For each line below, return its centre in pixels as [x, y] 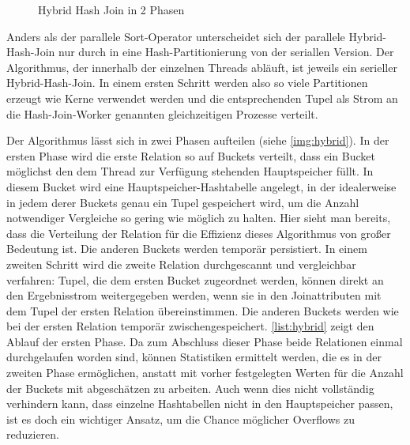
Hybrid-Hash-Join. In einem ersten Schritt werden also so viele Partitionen [187, 83]
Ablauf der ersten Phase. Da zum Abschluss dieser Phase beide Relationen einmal [205, 341]
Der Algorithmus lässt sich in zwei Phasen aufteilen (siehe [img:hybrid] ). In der [198, 140]
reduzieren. [33, 434]
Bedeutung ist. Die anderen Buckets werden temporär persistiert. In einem [187, 249]
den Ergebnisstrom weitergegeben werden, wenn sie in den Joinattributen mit [194, 295]
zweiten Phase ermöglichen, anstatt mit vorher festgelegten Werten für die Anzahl [205, 373]
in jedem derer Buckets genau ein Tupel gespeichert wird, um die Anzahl [183, 202]
